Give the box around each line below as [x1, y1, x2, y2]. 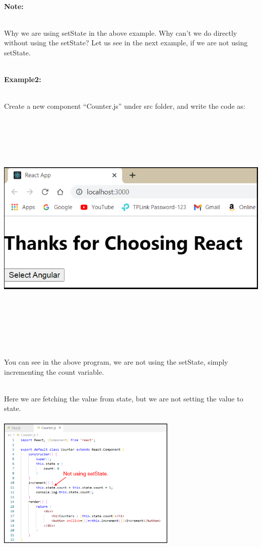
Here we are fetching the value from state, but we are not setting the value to [4, 393, 243, 403]
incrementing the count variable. [4, 366, 104, 377]
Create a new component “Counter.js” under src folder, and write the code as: [4, 101, 245, 111]
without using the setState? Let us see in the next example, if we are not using [4, 37, 248, 48]
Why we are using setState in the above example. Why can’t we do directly [4, 27, 237, 38]
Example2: [4, 74, 41, 85]
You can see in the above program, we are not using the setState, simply [4, 356, 228, 367]
